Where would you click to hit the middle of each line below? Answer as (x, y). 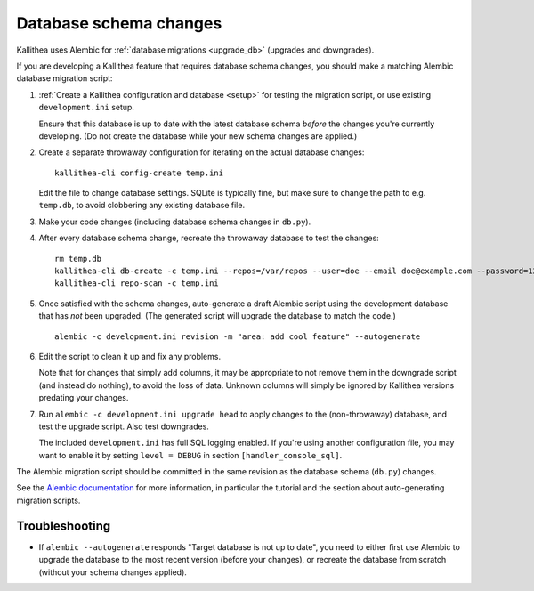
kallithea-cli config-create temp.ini (139, 173)
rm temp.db (78, 259)
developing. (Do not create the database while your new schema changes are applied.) (198, 136)
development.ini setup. (87, 108)
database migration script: (65, 78)
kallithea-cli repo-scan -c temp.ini (137, 283)
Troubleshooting (64, 526)
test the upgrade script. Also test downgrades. (124, 426)
